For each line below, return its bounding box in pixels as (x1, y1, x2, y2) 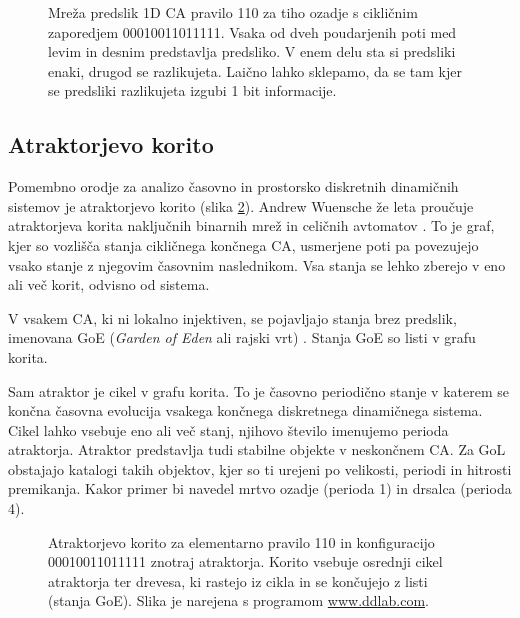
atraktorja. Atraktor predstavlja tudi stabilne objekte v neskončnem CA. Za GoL (8, 439, 506, 460)
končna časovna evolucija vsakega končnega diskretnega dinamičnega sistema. (8, 400, 483, 421)
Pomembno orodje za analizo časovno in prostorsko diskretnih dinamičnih (8, 176, 459, 197)
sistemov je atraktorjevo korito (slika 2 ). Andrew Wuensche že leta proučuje (8, 195, 474, 216)
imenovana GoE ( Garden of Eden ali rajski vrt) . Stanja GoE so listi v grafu (8, 327, 476, 348)
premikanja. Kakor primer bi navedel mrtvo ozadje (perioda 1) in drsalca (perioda (8, 478, 512, 499)
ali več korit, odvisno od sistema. (8, 274, 210, 295)
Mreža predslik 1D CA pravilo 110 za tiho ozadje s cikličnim (48, 2, 418, 22)
